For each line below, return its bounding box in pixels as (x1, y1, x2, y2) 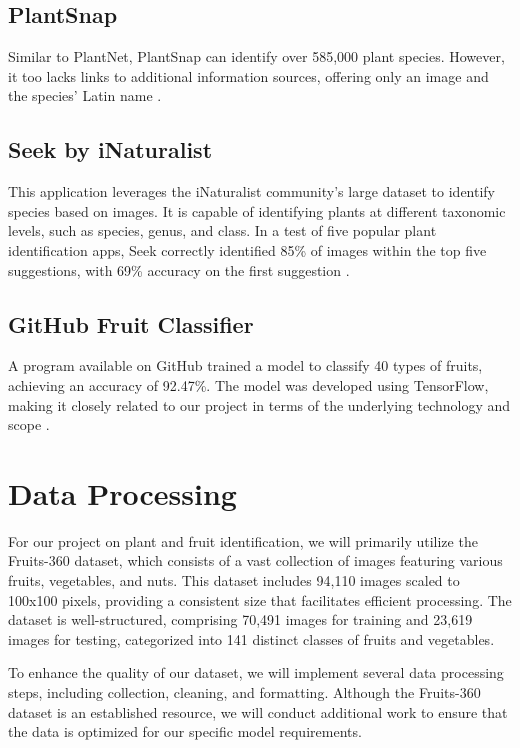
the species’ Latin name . (8, 85, 162, 106)
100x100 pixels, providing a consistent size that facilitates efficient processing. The (8, 589, 512, 610)
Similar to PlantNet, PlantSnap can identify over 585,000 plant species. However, (8, 46, 505, 67)
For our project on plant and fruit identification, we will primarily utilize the (8, 530, 478, 551)
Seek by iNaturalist (8, 134, 213, 165)
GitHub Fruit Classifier (8, 308, 254, 339)
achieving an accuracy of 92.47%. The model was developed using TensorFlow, (8, 374, 489, 395)
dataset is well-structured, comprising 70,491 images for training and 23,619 (8, 609, 473, 630)
